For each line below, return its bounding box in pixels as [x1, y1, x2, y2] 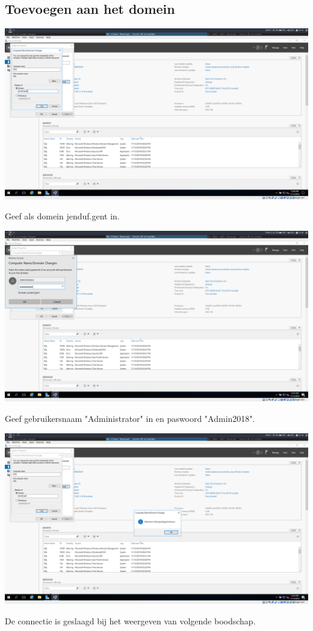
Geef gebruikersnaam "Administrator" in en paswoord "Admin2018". [5, 412, 255, 424]
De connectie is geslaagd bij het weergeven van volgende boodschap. [5, 614, 256, 627]
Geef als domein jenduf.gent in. [5, 210, 120, 222]
